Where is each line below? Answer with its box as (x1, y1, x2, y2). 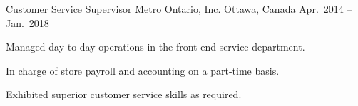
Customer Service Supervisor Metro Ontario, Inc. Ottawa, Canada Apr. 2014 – (6, 1, 352, 16)
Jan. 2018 (6, 15, 49, 30)
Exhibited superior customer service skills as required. (6, 87, 242, 102)
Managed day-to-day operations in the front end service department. (6, 39, 305, 54)
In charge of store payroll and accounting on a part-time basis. (6, 63, 280, 78)
